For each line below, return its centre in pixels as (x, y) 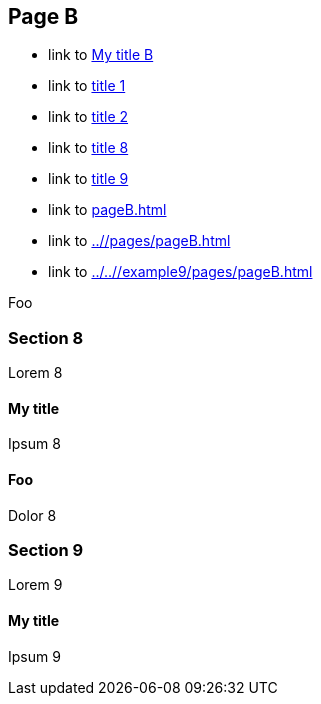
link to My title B (101, 55)
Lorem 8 (35, 373)
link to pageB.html (107, 210)
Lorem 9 (35, 585)
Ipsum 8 (34, 444)
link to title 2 (88, 117)
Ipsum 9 (34, 656)
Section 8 (46, 337)
